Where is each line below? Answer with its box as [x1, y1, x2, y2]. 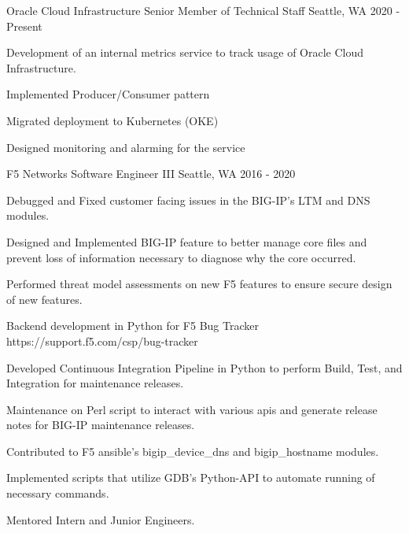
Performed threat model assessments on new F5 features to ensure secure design [6, 276, 392, 292]
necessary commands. [6, 485, 109, 502]
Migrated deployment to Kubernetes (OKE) [6, 112, 219, 128]
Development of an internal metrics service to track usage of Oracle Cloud [6, 44, 364, 61]
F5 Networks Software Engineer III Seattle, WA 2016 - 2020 [6, 165, 296, 182]
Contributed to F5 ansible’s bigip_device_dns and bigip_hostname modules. [6, 442, 379, 459]
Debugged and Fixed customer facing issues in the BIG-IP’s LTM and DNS [6, 191, 370, 208]
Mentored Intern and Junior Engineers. [6, 511, 195, 527]
